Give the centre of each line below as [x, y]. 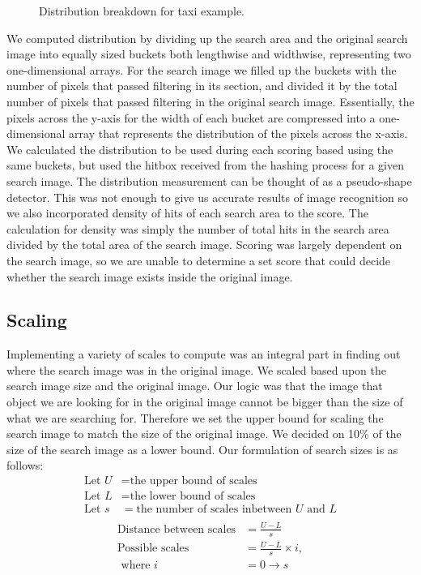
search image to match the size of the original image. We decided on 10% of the [204, 433]
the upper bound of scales [193, 481]
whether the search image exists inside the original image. [150, 276]
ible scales [164, 549]
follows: [25, 465]
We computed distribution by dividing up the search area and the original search [207, 38]
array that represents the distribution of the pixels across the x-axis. [238, 133]
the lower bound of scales [193, 497]
